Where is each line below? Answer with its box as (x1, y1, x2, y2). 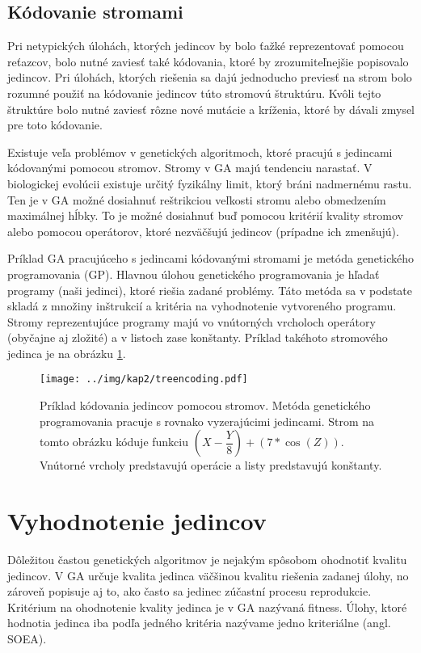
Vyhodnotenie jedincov (7, 504, 267, 537)
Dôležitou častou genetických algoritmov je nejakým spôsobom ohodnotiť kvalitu (7, 551, 407, 568)
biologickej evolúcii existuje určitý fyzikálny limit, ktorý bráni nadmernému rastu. (7, 175, 412, 192)
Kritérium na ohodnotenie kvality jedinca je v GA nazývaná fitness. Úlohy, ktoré (7, 598, 407, 615)
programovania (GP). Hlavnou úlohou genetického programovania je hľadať (7, 265, 380, 282)
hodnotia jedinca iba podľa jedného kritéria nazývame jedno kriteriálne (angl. (7, 614, 391, 631)
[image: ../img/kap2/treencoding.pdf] (40, 373, 248, 385)
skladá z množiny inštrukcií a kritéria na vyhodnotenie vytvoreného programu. (7, 297, 397, 314)
